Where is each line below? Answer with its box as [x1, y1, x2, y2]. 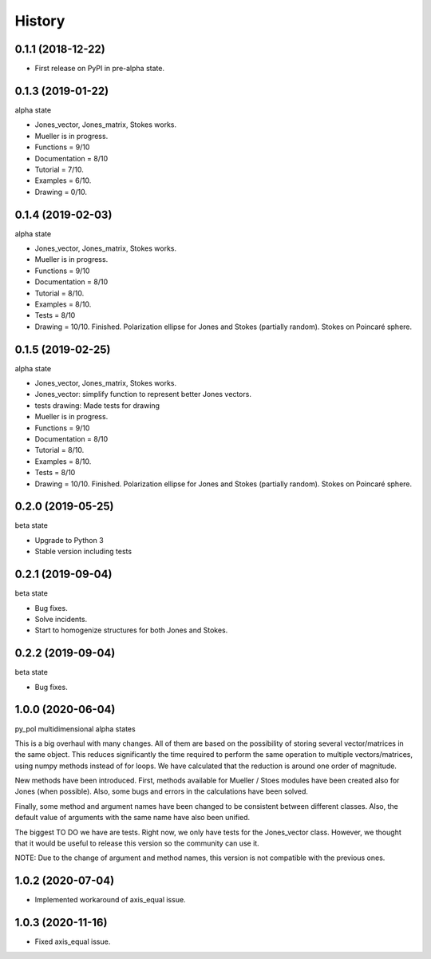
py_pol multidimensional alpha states [14, 723, 136, 734]
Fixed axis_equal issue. [34, 937, 111, 946]
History [14, 12, 65, 30]
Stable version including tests [34, 547, 132, 557]
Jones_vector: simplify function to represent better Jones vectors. [34, 390, 251, 399]
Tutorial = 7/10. [34, 164, 84, 174]
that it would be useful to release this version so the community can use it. [14, 838, 259, 848]
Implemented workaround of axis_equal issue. [34, 895, 187, 905]
